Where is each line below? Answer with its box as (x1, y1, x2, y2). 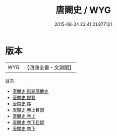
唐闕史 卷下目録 (12, 119, 45, 125)
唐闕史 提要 (12, 94, 36, 100)
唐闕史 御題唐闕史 (12, 88, 49, 94)
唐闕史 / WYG (56, 4, 111, 16)
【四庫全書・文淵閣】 (24, 64, 74, 71)
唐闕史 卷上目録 (12, 107, 45, 113)
